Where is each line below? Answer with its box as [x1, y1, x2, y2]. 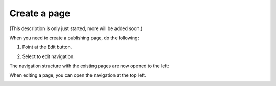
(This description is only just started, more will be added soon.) [9, 25, 143, 32]
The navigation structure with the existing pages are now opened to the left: [9, 63, 169, 69]
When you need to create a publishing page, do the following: [9, 35, 140, 41]
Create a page [9, 8, 71, 19]
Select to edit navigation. [22, 53, 75, 60]
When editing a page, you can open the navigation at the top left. [9, 72, 146, 78]
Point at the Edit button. [22, 44, 72, 50]
